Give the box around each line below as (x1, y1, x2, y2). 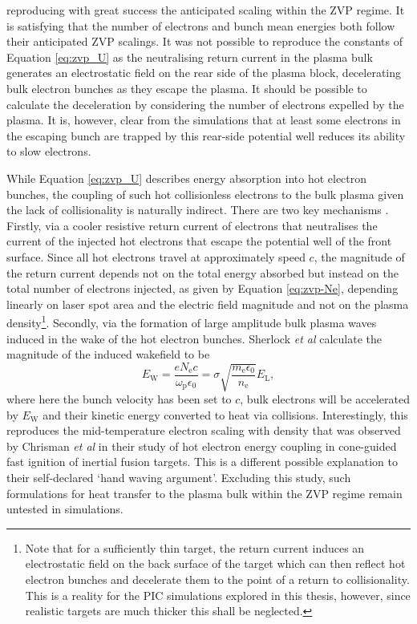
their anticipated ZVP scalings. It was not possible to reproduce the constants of (6, 33, 403, 50)
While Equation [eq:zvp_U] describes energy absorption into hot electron (6, 169, 367, 186)
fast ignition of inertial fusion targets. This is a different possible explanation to (6, 453, 398, 470)
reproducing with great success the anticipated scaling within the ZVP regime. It (6, 2, 405, 18)
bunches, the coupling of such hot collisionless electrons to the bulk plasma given (6, 185, 404, 202)
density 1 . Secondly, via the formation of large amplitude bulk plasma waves (6, 312, 377, 330)
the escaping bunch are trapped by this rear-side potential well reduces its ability (6, 127, 406, 144)
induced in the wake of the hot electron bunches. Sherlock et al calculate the (6, 330, 383, 346)
